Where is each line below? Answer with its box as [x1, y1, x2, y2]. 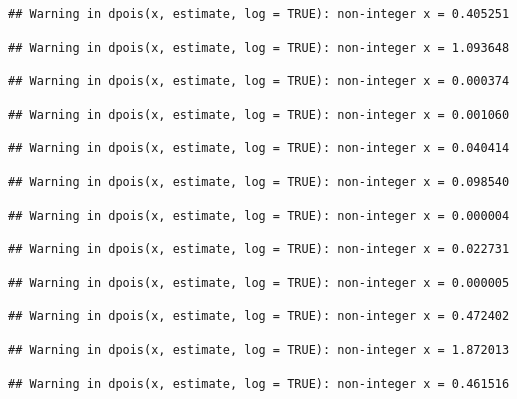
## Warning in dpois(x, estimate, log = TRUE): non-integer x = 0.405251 [8, 7, 510, 21]
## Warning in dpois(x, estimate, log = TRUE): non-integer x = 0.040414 [8, 141, 510, 156]
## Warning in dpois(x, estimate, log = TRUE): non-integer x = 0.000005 [8, 275, 510, 290]
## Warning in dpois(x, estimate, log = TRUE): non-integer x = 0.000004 [8, 208, 510, 223]
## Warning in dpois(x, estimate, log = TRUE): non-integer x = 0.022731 [8, 242, 510, 257]
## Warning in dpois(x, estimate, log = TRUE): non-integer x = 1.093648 [8, 40, 510, 55]
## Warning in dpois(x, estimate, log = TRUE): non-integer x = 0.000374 [8, 74, 510, 89]
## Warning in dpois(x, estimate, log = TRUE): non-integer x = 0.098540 [8, 174, 510, 189]
